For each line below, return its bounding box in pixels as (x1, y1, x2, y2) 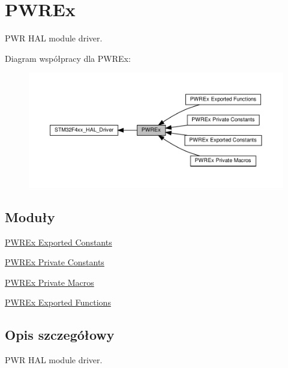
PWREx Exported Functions (5, 296, 111, 309)
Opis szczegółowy (5, 325, 115, 344)
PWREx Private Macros (5, 276, 94, 288)
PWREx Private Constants (5, 256, 104, 268)
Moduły (5, 207, 55, 226)
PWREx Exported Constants (5, 235, 112, 248)
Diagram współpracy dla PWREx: (5, 52, 131, 64)
